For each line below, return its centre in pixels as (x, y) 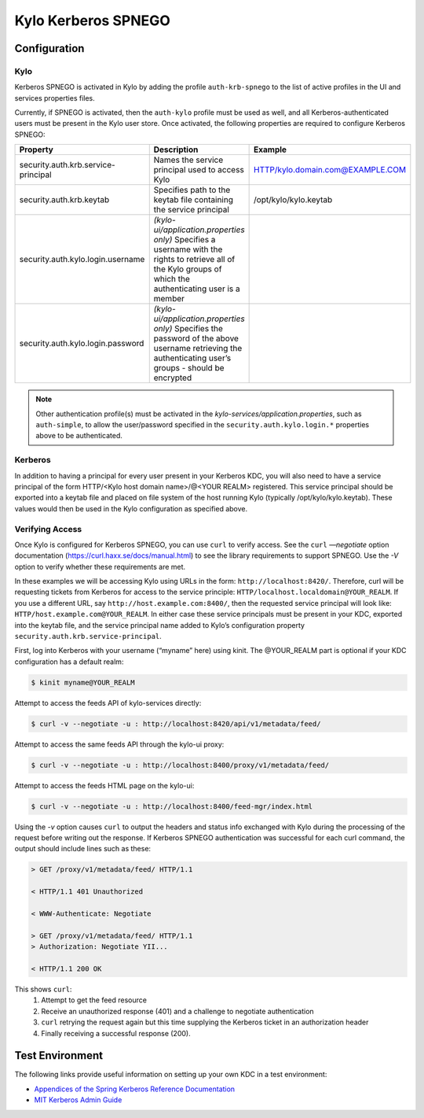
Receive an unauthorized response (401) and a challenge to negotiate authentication (177, 1011)
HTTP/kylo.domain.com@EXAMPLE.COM (330, 170)
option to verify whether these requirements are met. (100, 566)
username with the (188, 249)
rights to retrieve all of (194, 260)
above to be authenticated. (79, 436)
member (169, 299)
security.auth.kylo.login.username (82, 260)
